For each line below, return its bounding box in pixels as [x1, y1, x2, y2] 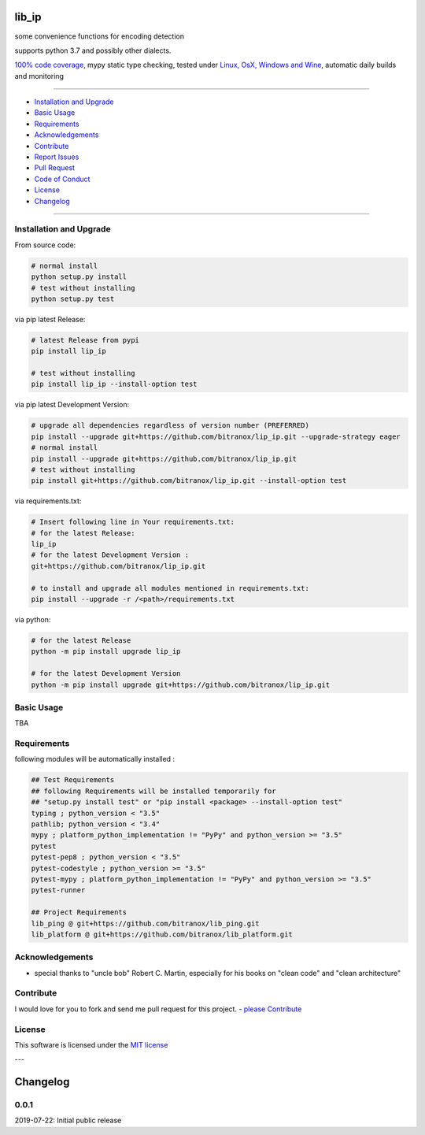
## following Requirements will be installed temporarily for [31, 786, 276, 796]
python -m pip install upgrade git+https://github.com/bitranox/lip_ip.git [31, 680, 331, 689]
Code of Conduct [34, 174, 91, 184]
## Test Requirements [31, 776, 115, 784]
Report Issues [34, 152, 79, 161]
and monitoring [14, 71, 65, 80]
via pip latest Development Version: [14, 400, 130, 410]
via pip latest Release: [14, 314, 86, 324]
